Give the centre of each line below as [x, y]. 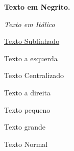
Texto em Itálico [30, 24]
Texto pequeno [27, 109]
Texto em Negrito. [37, 7]
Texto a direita [28, 92]
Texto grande [25, 127]
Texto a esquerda [31, 58]
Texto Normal [26, 144]
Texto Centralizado [34, 75]
